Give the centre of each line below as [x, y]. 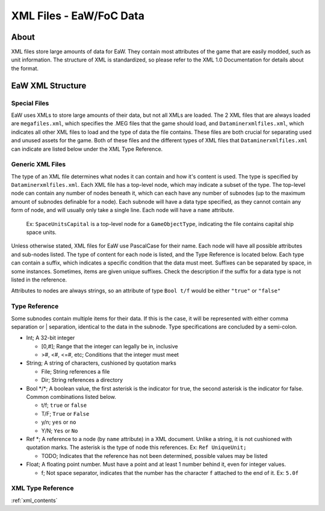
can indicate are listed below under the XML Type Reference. [87, 149]
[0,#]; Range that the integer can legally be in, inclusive [110, 346]
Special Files [30, 103]
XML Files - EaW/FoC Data [78, 16]
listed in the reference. [39, 280]
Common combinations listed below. [71, 397]
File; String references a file [76, 371]
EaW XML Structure [49, 85]
